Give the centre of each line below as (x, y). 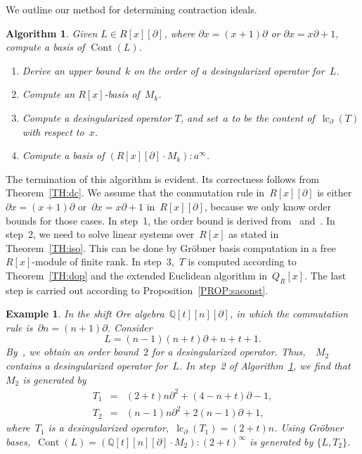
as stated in (254, 234)
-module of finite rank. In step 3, (103, 261)
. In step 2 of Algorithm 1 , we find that (265, 366)
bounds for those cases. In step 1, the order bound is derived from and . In (170, 220)
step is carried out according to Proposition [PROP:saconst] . (137, 290)
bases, (18, 441)
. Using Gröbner (309, 428)
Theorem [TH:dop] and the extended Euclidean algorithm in (137, 275)
